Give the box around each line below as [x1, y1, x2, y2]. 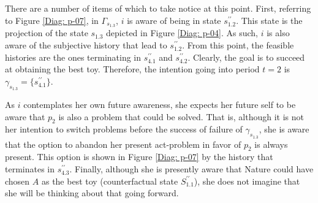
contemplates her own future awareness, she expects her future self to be [23, 98, 296, 111]
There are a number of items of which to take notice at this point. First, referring [5, 2, 311, 14]
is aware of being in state [127, 13, 221, 26]
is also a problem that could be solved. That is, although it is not [58, 110, 305, 123]
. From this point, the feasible [182, 39, 294, 52]
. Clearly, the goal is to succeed [187, 50, 305, 63]
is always [254, 137, 288, 150]
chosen [5, 174, 30, 187]
